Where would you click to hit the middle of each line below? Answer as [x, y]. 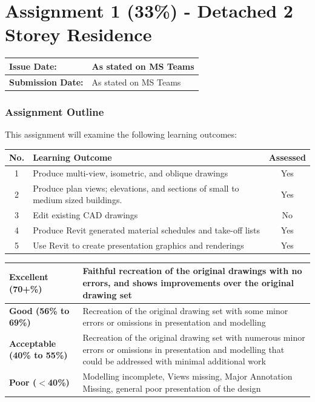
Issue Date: [33, 66]
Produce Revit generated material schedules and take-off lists [147, 230]
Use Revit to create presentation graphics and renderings [138, 245]
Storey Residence [78, 34]
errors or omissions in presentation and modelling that [184, 349]
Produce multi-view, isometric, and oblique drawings [131, 173]
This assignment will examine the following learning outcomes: [121, 134]
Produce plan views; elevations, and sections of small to [136, 188]
